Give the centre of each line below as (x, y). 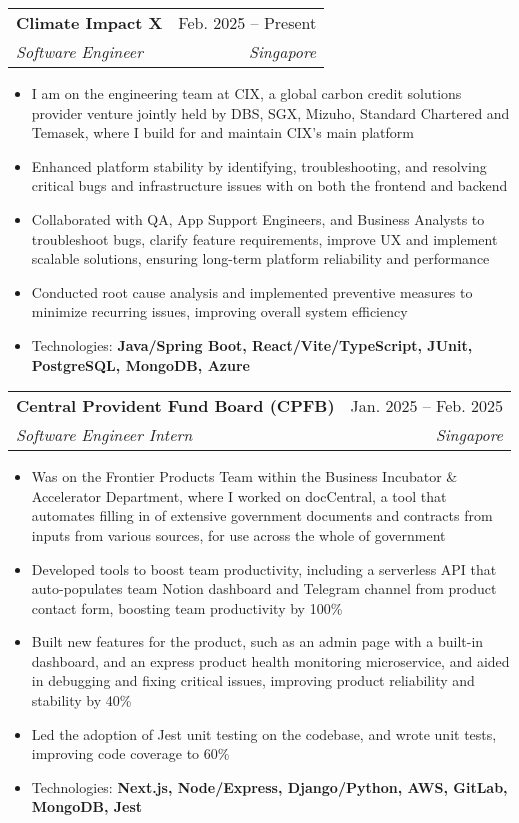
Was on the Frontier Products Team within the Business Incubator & (244, 476)
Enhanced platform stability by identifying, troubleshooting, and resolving (259, 165)
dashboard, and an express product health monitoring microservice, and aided (270, 660)
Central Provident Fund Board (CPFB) (175, 406)
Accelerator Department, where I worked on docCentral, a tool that (239, 495)
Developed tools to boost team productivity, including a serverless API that (264, 568)
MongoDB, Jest (87, 806)
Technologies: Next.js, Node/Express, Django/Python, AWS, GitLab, (269, 786)
